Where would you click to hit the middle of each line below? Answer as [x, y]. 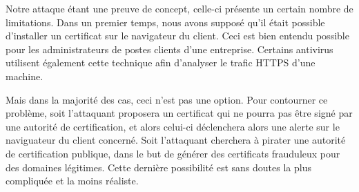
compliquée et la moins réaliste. [72, 181]
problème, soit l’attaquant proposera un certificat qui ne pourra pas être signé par [179, 113]
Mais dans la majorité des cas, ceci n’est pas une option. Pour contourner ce [167, 99]
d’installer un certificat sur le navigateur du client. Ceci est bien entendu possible [177, 36]
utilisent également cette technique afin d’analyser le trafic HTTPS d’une [161, 63]
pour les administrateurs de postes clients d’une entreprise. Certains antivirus [169, 49]
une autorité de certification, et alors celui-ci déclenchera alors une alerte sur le [173, 126]
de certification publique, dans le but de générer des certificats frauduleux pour [173, 153]
